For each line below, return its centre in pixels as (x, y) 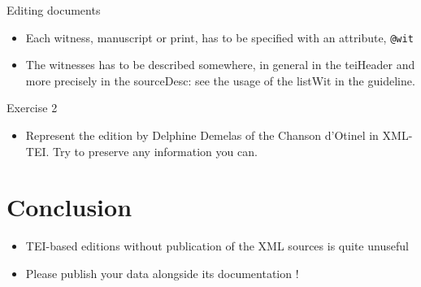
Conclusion (69, 207)
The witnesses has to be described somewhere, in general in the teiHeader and (220, 65)
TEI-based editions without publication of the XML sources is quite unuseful (217, 246)
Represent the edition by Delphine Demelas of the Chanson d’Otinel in (202, 135)
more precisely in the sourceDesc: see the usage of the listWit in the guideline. (220, 80)
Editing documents (54, 10)
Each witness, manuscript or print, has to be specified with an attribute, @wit (219, 37)
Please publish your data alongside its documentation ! (162, 273)
